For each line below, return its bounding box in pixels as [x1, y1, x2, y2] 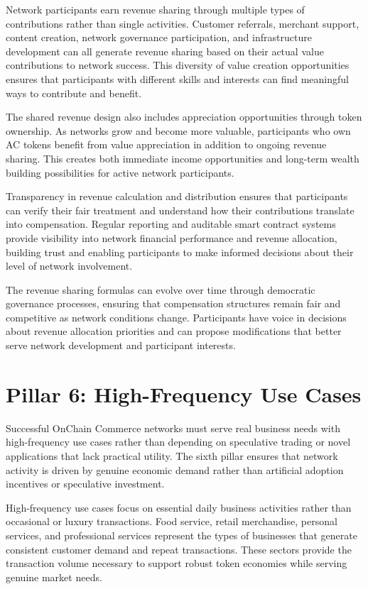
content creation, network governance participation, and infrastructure [6, 30, 312, 45]
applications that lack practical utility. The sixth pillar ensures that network [6, 448, 338, 463]
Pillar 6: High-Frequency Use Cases [6, 379, 362, 408]
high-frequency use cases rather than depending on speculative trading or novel [6, 434, 351, 449]
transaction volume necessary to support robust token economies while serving [6, 556, 347, 571]
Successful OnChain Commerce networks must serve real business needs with [6, 420, 340, 435]
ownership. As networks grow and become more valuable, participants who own [6, 123, 351, 138]
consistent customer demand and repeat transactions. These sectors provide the [6, 541, 352, 556]
